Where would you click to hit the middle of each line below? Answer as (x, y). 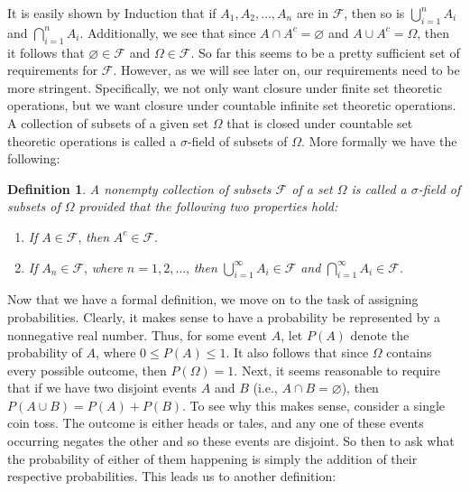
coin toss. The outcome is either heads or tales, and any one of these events (216, 423)
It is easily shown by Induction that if (112, 13)
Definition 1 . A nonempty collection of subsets (139, 188)
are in (312, 13)
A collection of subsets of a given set (108, 122)
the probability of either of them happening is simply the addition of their (212, 458)
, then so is (374, 13)
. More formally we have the (379, 140)
